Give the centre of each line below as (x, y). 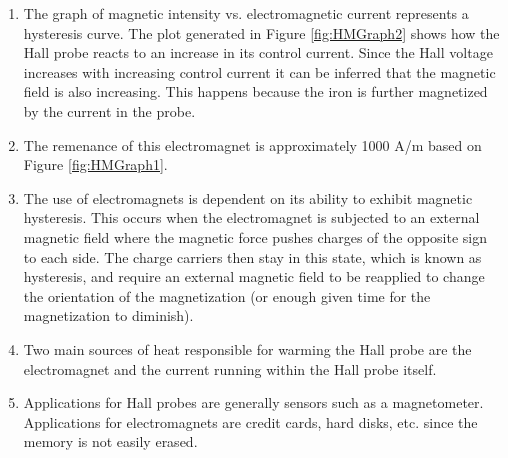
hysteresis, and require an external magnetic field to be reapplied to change (254, 276)
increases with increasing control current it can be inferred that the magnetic (259, 71)
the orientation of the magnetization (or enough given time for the (227, 295)
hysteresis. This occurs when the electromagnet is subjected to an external (251, 217)
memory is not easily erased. (110, 441)
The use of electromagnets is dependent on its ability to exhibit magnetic (248, 197)
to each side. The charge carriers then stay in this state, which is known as (252, 256)
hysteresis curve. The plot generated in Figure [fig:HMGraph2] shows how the (261, 32)
